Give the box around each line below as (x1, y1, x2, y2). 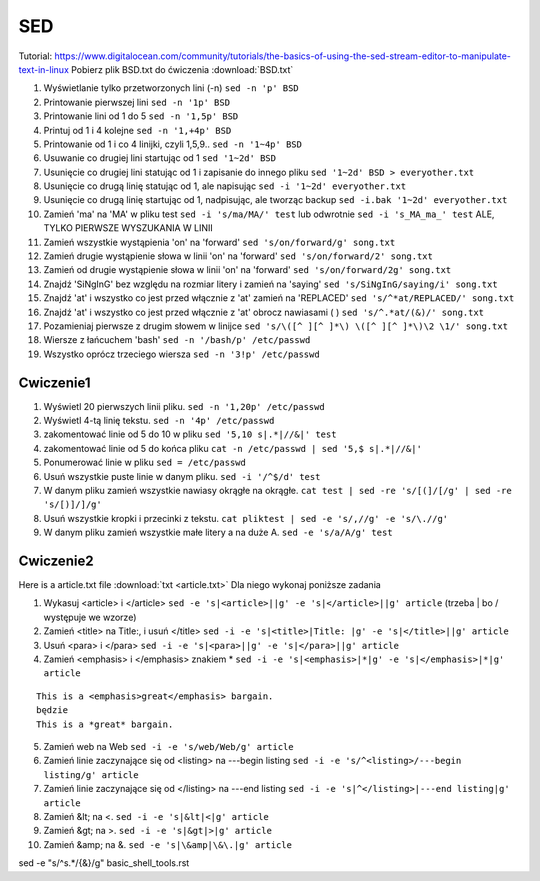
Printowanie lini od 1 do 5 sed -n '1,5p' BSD (43, 110, 239, 122)
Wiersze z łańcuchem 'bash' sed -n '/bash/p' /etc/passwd (43, 334, 311, 346)
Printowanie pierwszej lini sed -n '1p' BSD (43, 96, 230, 108)
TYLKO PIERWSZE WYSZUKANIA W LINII (43, 222, 214, 234)
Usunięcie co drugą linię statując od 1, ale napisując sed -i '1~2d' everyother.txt (43, 180, 407, 192)
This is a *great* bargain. (36, 718, 174, 730)
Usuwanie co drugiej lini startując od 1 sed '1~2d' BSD (43, 152, 277, 164)
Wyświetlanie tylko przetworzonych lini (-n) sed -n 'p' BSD (43, 82, 299, 94)
